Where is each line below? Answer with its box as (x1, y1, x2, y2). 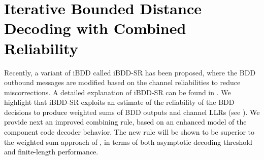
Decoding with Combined (4, 18, 186, 38)
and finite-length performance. (4, 146, 98, 157)
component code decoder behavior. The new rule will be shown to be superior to (4, 127, 255, 137)
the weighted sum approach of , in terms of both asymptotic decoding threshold (4, 136, 252, 147)
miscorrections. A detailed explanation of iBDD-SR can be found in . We (4, 87, 231, 97)
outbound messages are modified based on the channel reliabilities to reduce (4, 77, 241, 88)
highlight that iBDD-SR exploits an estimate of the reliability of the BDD (4, 97, 235, 107)
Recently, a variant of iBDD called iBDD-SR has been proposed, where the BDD (4, 67, 256, 77)
